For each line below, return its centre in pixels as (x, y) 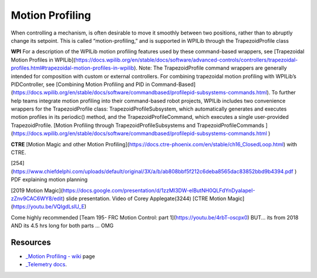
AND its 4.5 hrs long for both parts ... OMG (62, 226)
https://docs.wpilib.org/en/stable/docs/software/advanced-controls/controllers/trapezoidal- (187, 60)
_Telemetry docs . (46, 265)
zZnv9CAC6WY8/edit (37, 198)
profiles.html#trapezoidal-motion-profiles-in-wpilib (72, 68)
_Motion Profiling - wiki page (60, 256)
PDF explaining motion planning (49, 180)
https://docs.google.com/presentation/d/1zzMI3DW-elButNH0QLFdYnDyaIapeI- (159, 190)
